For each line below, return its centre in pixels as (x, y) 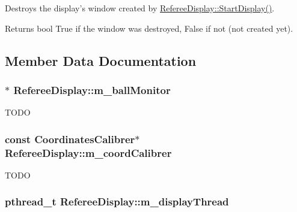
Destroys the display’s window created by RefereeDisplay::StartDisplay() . (140, 8)
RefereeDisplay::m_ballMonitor (92, 90)
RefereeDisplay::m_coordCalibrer (88, 152)
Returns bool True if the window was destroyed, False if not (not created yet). (149, 28)
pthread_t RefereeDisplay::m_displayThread (117, 202)
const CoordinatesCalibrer (70, 139)
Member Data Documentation (101, 60)
